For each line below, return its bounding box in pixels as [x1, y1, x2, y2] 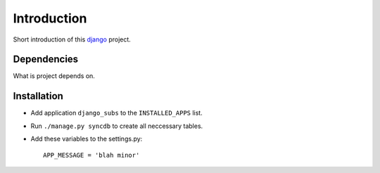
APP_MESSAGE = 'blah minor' [43, 151, 140, 159]
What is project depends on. [13, 72, 95, 80]
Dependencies [13, 53, 79, 65]
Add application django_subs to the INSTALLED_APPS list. [30, 109, 203, 117]
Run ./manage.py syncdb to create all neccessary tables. [30, 122, 203, 130]
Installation [13, 90, 63, 102]
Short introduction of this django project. [13, 35, 132, 44]
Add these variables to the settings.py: [30, 134, 143, 143]
